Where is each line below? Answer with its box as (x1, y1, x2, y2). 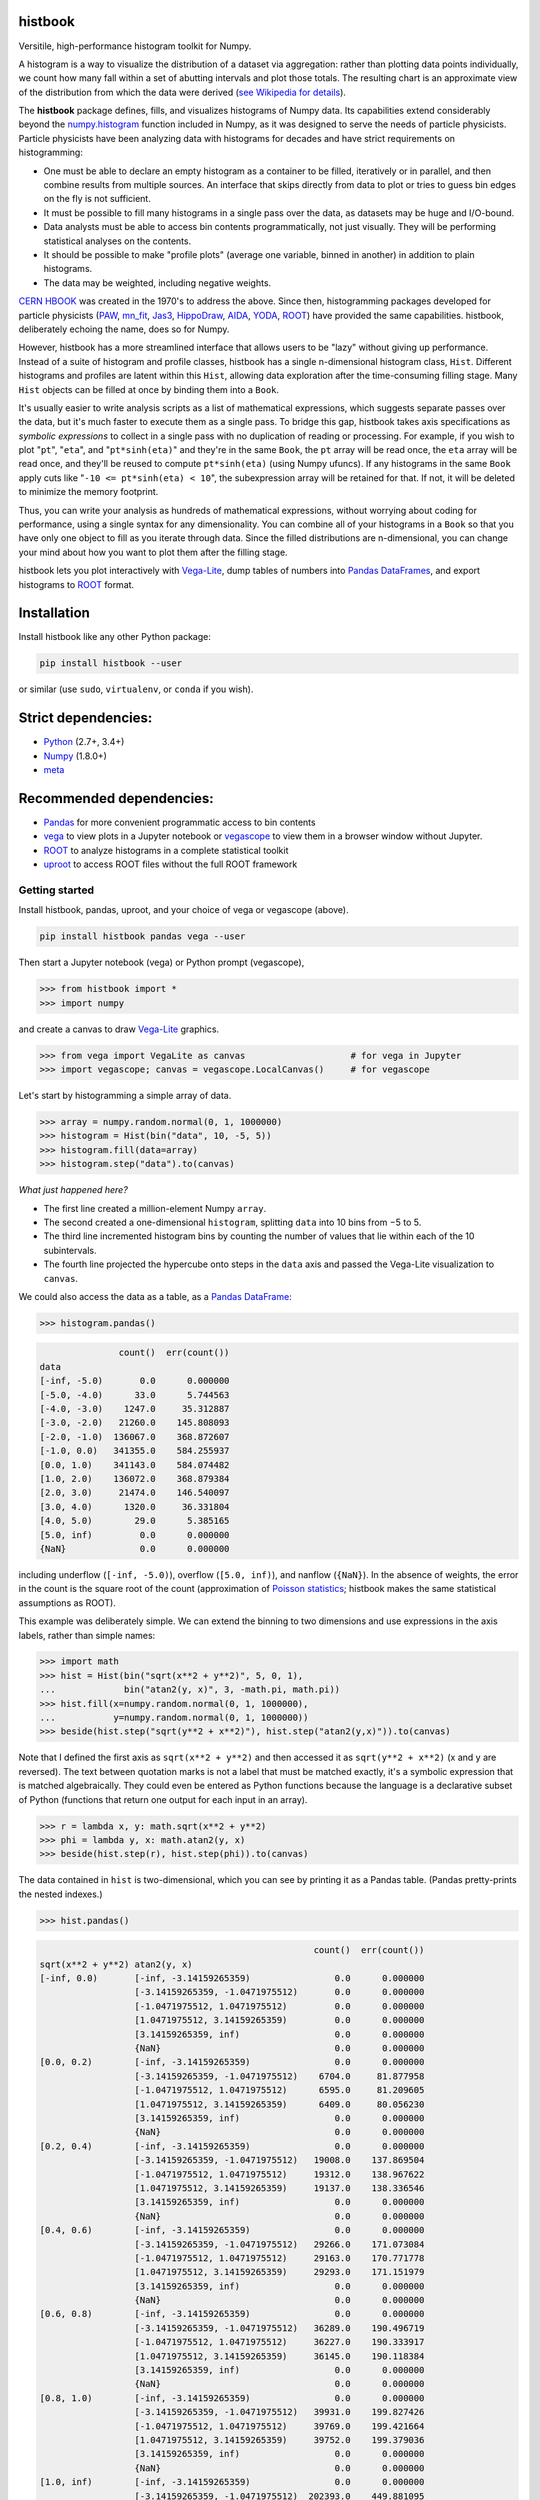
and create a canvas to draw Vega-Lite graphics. (18, 1023, 220, 1035)
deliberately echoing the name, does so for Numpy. (18, 323, 230, 335)
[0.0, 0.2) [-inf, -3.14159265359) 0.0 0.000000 (39, 2056, 425, 2068)
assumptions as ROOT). (18, 1596, 117, 1609)
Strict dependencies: (18, 710, 153, 727)
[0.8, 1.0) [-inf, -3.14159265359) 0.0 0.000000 (39, 2392, 425, 2404)
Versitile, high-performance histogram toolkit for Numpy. (18, 40, 252, 52)
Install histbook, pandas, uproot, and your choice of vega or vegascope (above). (18, 904, 349, 916)
